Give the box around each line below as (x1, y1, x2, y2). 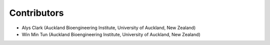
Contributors (9, 7, 64, 18)
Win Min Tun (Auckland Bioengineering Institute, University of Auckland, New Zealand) (21, 31, 201, 37)
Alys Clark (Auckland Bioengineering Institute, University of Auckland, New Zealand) (21, 25, 196, 31)
